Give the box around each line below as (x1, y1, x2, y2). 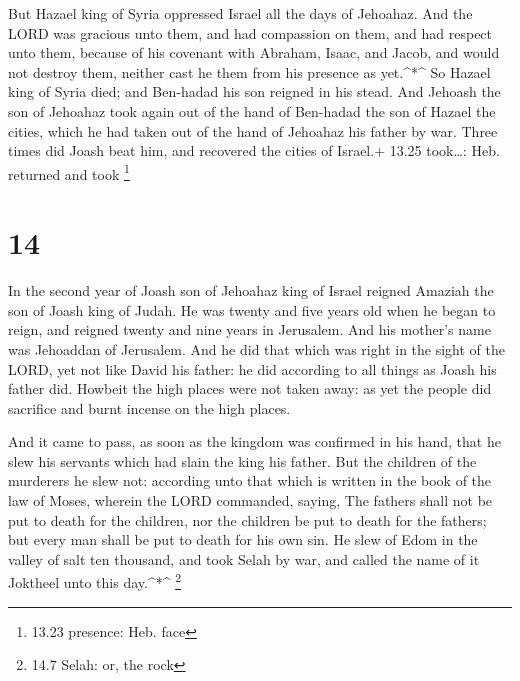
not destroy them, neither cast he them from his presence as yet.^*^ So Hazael (8, 61, 491, 82)
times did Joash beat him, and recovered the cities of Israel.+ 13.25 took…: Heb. (8, 140, 500, 161)
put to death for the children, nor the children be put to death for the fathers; (8, 509, 487, 530)
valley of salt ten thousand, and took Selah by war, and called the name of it (8, 548, 480, 569)
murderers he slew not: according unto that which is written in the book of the (8, 470, 492, 491)
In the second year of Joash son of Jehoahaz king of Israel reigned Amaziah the (8, 280, 494, 301)
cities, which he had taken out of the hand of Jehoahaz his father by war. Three (8, 120, 498, 141)
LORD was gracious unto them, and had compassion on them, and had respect (8, 22, 493, 43)
